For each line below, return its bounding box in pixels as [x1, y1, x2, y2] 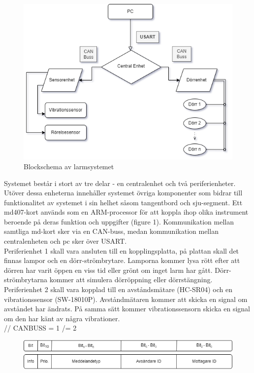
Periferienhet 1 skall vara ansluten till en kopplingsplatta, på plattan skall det [4, 245, 239, 256]
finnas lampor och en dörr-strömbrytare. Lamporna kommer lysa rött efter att [4, 255, 240, 265]
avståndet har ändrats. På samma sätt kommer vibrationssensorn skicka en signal [4, 303, 251, 314]
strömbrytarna [4, 274, 48, 285]
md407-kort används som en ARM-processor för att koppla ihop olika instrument [4, 207, 249, 217]
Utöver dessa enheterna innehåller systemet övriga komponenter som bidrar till [4, 187, 243, 198]
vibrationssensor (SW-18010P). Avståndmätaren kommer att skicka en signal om [4, 294, 248, 304]
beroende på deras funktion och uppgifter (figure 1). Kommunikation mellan [4, 216, 234, 226]
